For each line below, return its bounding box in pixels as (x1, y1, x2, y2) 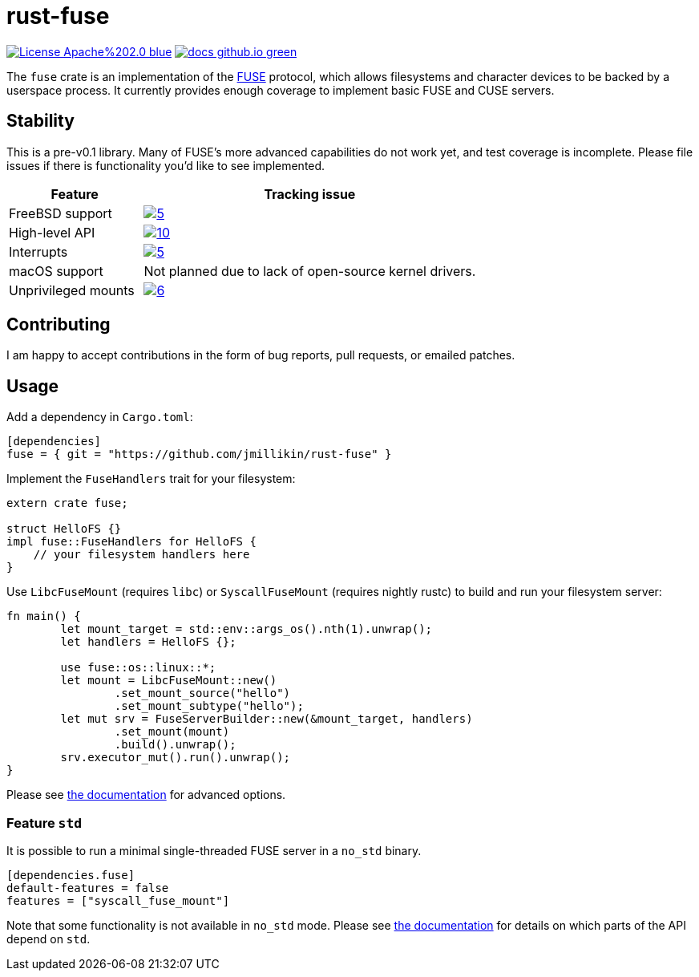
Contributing (6, 314, 111, 335)
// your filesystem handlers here (33, 548, 250, 561)
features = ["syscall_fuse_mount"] (6, 894, 230, 908)
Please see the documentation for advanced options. (6, 788, 286, 802)
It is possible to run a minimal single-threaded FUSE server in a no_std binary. (6, 844, 422, 858)
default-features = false (6, 882, 169, 895)
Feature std (6, 814, 83, 831)
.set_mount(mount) (114, 725, 230, 739)
